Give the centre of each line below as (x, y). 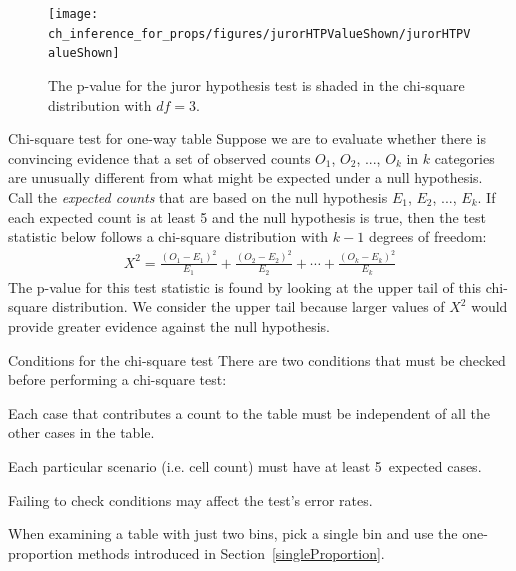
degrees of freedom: (427, 236)
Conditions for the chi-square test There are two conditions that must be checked (257, 359)
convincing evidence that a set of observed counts (159, 157)
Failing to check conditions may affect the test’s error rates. (190, 499)
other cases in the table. (81, 432)
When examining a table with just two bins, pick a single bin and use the (233, 533)
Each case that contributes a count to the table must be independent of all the (249, 412)
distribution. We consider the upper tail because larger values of (248, 306)
